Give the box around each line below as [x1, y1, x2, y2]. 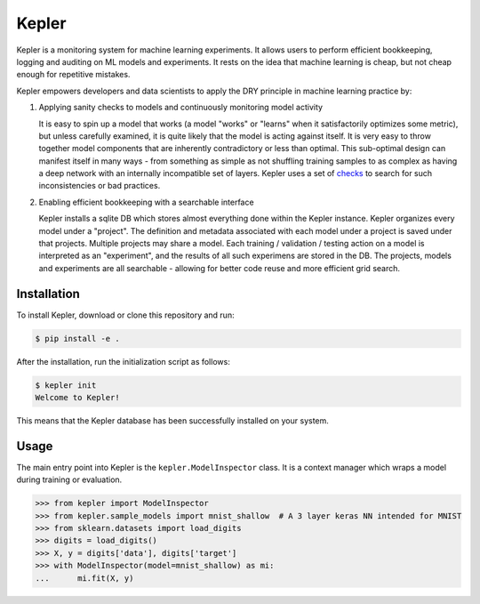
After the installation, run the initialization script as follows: [16, 356, 230, 366]
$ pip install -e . [35, 334, 120, 343]
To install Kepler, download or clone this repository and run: [16, 310, 235, 320]
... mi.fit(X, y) [35, 573, 134, 583]
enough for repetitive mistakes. [16, 69, 131, 80]
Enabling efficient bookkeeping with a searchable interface [38, 197, 254, 207]
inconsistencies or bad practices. [38, 181, 161, 191]
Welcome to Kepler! [35, 392, 120, 403]
